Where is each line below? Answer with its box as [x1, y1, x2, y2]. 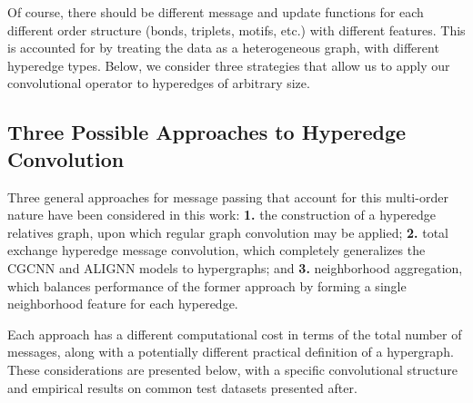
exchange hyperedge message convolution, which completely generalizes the [7, 241, 426, 260]
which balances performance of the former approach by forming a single [7, 276, 407, 295]
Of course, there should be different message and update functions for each [7, 3, 424, 21]
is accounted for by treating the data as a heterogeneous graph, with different [7, 38, 439, 57]
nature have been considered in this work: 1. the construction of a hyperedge [7, 205, 437, 224]
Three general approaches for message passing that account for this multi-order [7, 187, 448, 206]
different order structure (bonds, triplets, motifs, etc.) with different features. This [7, 20, 466, 39]
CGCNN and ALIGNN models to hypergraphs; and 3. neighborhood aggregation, [7, 258, 463, 277]
